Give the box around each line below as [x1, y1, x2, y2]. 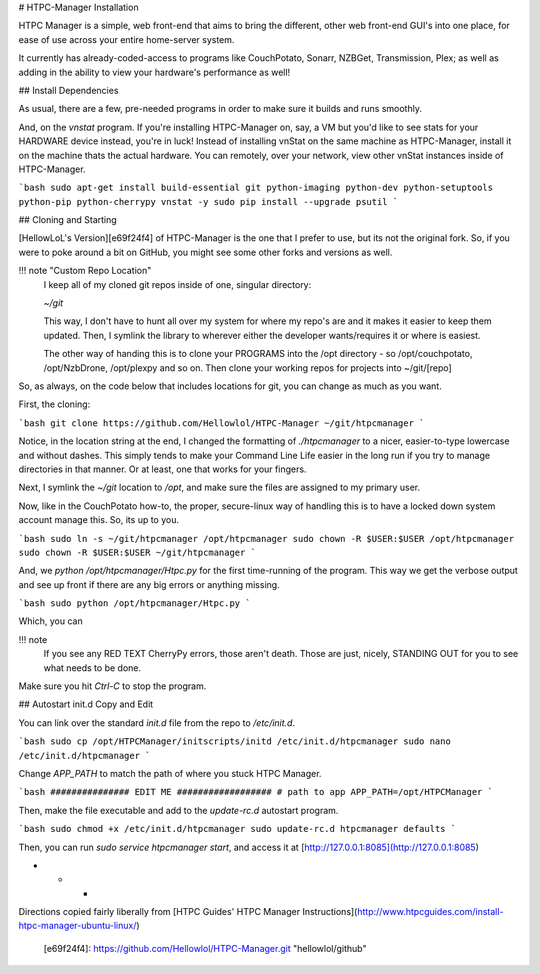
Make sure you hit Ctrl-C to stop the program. [18, 680, 207, 692]
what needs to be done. [43, 661, 142, 674]
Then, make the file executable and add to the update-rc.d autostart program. [18, 804, 339, 816]
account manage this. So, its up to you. [18, 514, 180, 526]
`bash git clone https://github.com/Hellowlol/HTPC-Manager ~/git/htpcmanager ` [18, 417, 425, 429]
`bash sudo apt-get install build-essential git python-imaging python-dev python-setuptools [18, 182, 494, 194]
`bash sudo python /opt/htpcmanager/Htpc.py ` [18, 598, 251, 609]
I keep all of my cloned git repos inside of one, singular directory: [43, 278, 312, 290]
